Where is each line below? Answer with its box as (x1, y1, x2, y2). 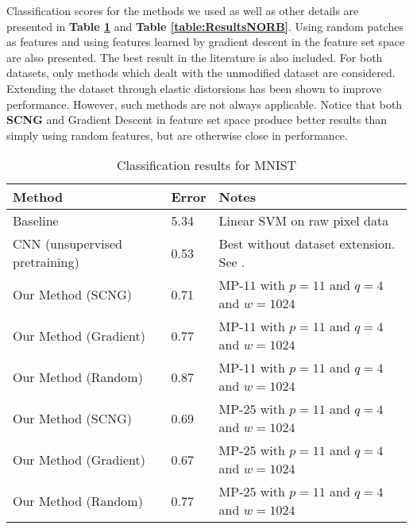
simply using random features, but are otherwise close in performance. (6, 126, 348, 143)
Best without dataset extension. (218, 234, 396, 253)
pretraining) (13, 253, 79, 272)
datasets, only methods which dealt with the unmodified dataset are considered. (6, 64, 396, 81)
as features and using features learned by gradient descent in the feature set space (6, 33, 405, 50)
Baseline (13, 211, 59, 230)
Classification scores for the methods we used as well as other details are (6, 2, 359, 18)
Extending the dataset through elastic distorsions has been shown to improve (6, 79, 382, 96)
